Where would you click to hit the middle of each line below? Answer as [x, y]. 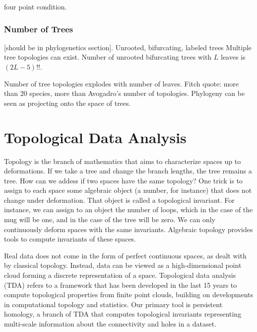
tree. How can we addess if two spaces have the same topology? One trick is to [124, 180]
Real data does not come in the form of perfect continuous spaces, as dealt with [125, 255]
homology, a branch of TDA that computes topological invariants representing [123, 314]
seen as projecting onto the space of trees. [67, 103]
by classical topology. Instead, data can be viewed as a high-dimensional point [123, 265]
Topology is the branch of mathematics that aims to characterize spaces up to [123, 161]
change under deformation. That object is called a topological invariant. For [119, 200]
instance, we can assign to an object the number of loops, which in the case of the [128, 209]
